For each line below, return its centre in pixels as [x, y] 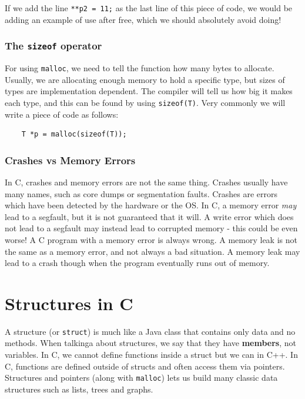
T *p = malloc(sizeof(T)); [74, 134]
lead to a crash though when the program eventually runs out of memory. [137, 263]
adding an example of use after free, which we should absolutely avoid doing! [143, 19]
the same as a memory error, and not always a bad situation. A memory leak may [152, 251]
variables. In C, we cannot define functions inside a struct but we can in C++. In [151, 355]
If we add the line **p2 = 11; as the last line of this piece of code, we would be [149, 8]
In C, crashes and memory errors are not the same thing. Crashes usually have [146, 182]
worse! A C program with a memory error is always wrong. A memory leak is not [151, 239]
